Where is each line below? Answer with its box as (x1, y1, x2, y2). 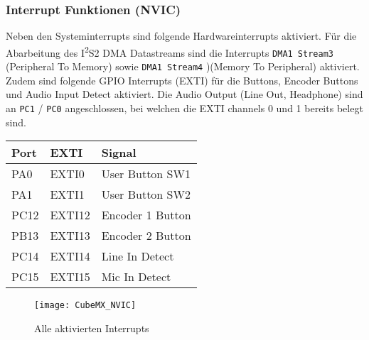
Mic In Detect (101, 268, 171, 285)
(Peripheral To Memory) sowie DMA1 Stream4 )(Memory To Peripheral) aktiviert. (6, 59, 360, 74)
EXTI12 (50, 207, 90, 224)
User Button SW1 (101, 165, 191, 182)
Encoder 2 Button (101, 227, 191, 244)
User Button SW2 (101, 186, 191, 203)
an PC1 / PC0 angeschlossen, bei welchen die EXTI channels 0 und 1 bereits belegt (6, 100, 363, 115)
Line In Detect (101, 248, 174, 265)
